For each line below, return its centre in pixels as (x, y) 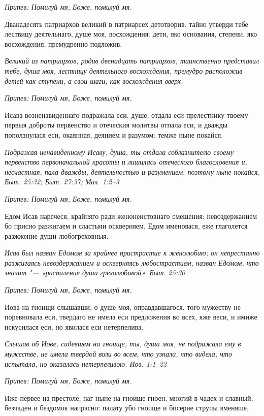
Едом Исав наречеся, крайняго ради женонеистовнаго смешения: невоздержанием (131, 216)
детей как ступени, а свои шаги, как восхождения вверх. (94, 81)
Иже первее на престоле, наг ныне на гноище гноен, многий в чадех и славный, (129, 397)
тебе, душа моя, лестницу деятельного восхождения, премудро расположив (124, 70)
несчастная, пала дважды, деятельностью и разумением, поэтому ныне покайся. (132, 171)
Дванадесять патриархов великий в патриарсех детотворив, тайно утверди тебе (126, 24)
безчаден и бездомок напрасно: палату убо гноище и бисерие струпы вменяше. (127, 408)
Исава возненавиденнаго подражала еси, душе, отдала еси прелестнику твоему (126, 115)
